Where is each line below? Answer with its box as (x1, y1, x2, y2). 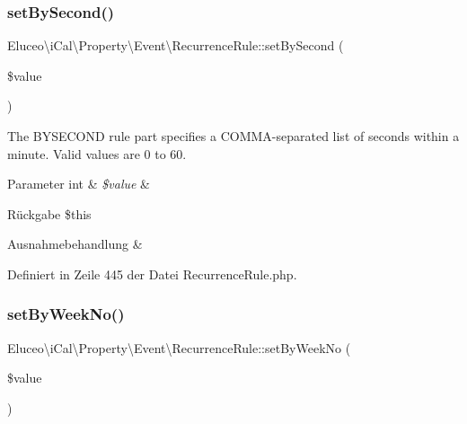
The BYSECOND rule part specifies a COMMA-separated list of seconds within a (7, 127, 460, 145)
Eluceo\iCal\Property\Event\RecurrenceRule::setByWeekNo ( (7, 338, 351, 357)
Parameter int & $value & (7, 174, 150, 193)
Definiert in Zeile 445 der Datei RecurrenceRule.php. (7, 264, 297, 283)
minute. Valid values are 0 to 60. (7, 144, 187, 163)
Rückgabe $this (7, 204, 92, 223)
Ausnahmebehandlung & (7, 234, 143, 253)
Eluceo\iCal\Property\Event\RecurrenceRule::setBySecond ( (7, 36, 344, 55)
